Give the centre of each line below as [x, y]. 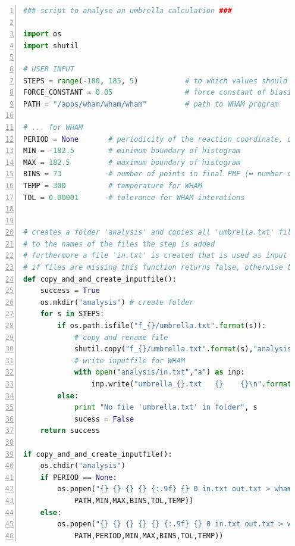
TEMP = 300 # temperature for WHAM [113, 185]
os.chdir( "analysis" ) [83, 466]
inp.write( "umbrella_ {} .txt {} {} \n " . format [192, 384]
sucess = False [104, 419]
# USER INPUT [49, 69]
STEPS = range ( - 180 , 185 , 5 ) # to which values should [155, 81]
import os [43, 34]
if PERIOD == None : [79, 477]
